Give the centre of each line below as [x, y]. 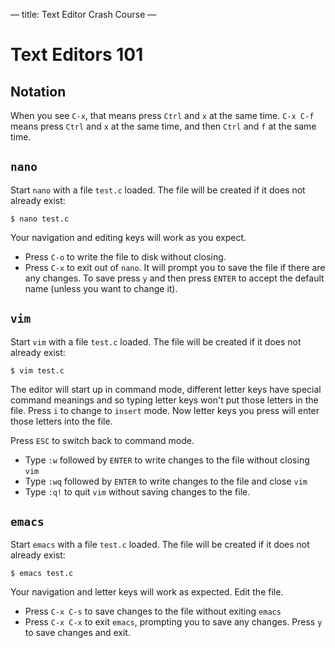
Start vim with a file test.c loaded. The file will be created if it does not [156, 341]
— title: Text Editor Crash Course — [83, 14]
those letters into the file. [61, 421]
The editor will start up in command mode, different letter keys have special [166, 389]
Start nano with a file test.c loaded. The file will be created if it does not [158, 190]
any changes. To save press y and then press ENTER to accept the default [174, 278]
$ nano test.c [40, 219]
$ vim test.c [37, 370]
